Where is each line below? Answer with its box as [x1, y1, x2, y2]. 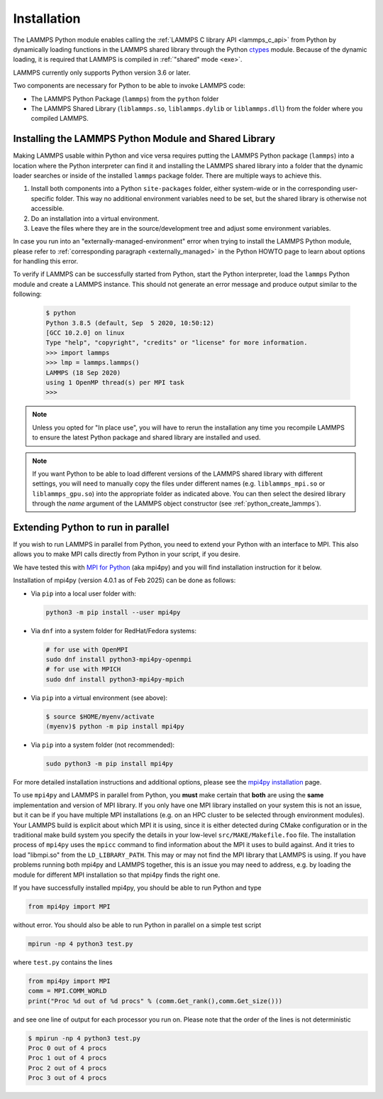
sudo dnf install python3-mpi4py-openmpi [45, 655, 192, 663]
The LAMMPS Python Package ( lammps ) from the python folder [30, 94, 219, 103]
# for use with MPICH [45, 665, 121, 674]
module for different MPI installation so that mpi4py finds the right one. [13, 870, 221, 879]
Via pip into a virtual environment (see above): [30, 693, 168, 702]
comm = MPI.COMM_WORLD [28, 987, 107, 995]
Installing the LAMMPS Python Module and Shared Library [13, 133, 276, 145]
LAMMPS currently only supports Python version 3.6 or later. [13, 68, 191, 77]
